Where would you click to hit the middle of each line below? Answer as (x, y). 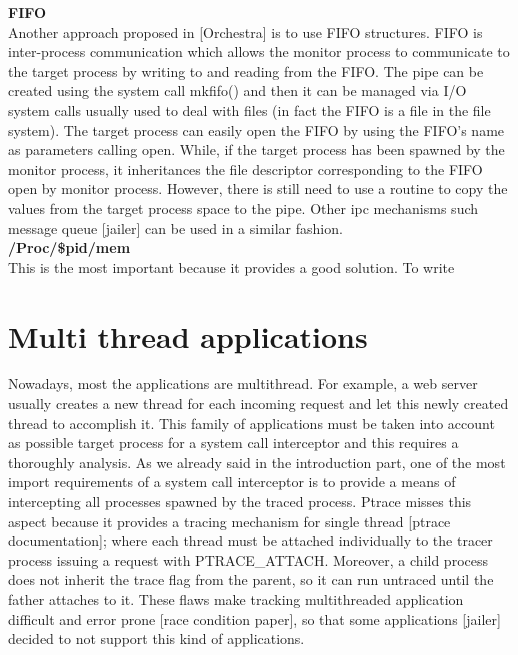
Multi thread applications (188, 335)
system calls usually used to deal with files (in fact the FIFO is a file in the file (249, 109)
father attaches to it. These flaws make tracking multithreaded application (236, 598)
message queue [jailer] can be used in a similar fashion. (175, 227)
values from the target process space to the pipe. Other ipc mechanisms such (243, 207)
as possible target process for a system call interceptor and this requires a (233, 442)
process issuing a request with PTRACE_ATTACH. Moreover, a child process (248, 559)
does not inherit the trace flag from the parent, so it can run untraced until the (251, 579)
